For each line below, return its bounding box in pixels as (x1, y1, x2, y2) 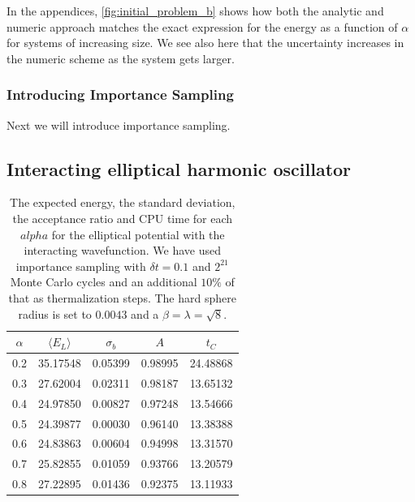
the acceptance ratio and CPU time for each (12, 209, 233, 226)
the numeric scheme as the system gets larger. (6, 49, 235, 67)
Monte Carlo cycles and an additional (10, 273, 197, 290)
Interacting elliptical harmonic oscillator (6, 156, 352, 181)
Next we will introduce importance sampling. (6, 116, 231, 133)
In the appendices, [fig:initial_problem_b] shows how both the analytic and (6, 2, 384, 19)
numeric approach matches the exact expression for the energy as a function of (6, 18, 398, 35)
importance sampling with (15, 257, 146, 274)
